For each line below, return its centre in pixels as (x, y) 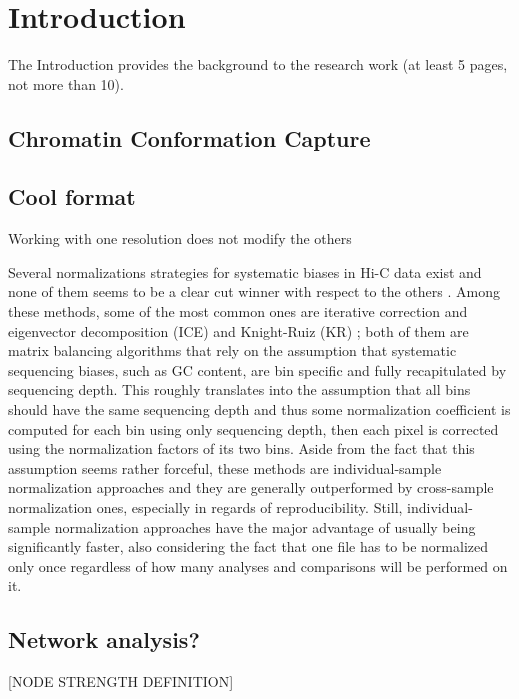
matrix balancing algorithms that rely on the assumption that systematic (232, 350)
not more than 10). (66, 83)
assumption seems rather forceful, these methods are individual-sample (225, 467)
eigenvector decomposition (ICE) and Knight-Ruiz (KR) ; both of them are (238, 330)
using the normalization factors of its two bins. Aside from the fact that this (241, 448)
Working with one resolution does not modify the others (180, 238)
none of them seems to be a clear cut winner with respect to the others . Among (254, 291)
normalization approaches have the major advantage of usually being (265, 526)
